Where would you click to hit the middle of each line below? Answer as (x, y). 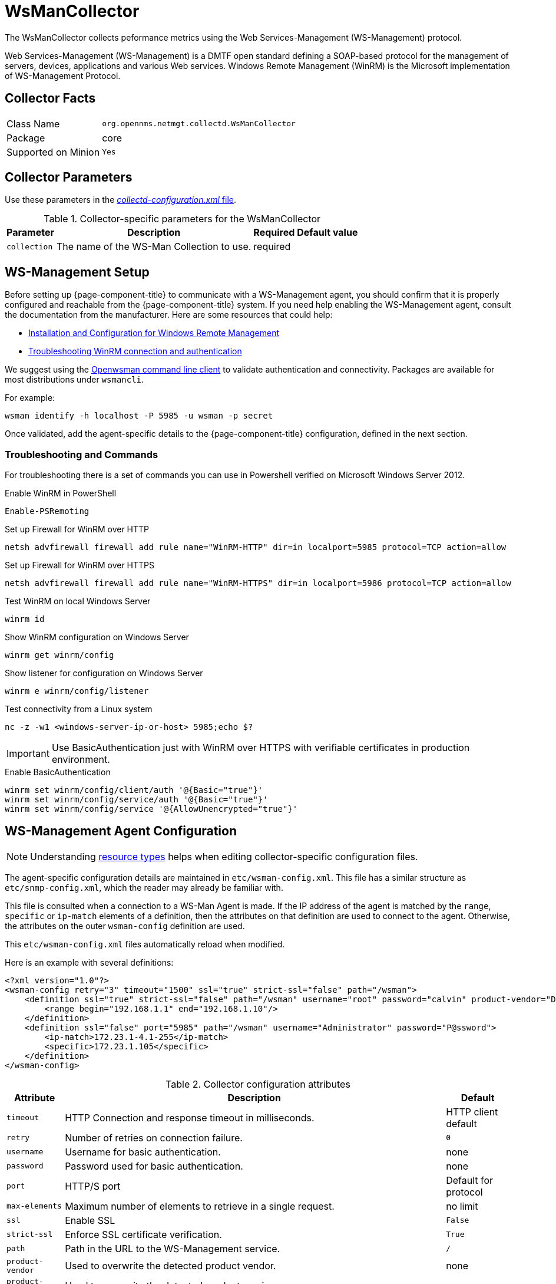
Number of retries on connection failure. (154, 1138)
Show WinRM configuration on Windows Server (97, 637)
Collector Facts (50, 98)
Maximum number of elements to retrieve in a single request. (200, 1206)
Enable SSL (90, 1220)
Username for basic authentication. (143, 1152)
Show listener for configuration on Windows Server (104, 673)
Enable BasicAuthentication (58, 772)
